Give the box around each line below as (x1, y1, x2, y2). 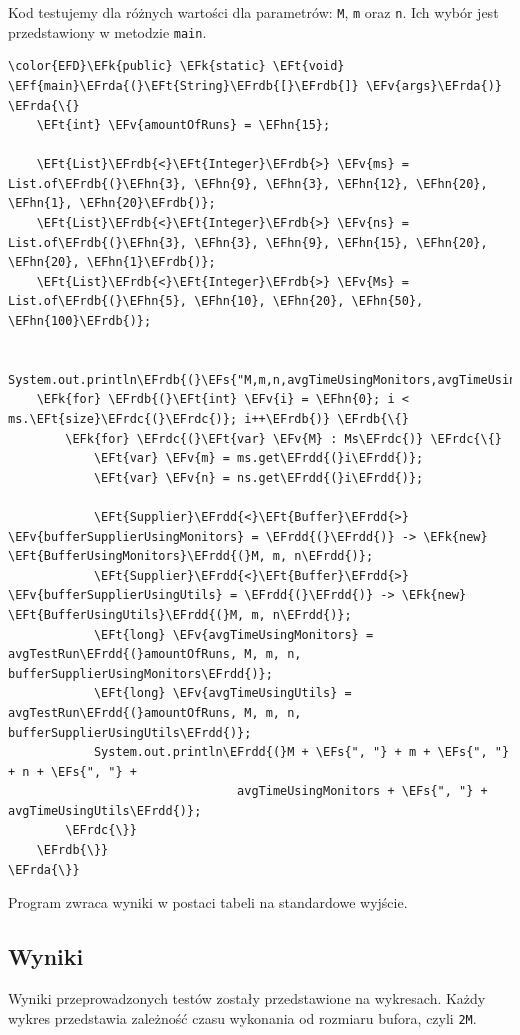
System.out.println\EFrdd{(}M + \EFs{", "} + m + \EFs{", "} (93, 745, 510, 760)
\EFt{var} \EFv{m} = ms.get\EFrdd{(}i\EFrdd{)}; (93, 451, 424, 466)
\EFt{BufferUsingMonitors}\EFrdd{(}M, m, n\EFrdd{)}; (8, 549, 374, 564)
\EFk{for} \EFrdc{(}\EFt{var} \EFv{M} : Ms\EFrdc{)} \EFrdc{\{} (65, 431, 502, 446)
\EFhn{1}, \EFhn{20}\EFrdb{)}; (8, 196, 216, 211)
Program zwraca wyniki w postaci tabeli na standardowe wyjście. (8, 892, 408, 913)
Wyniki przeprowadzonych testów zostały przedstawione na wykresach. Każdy (8, 988, 486, 1009)
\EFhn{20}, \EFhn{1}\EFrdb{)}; (8, 255, 216, 270)
